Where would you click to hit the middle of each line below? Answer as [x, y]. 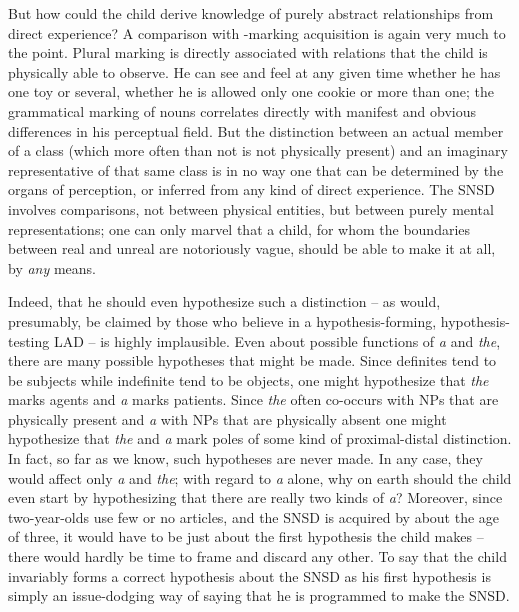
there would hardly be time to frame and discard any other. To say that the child [257, 556]
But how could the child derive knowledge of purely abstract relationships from [251, 13]
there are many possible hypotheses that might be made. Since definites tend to [252, 360]
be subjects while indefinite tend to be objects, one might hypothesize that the [248, 379]
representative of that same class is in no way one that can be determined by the [256, 169]
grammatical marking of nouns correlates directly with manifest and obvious [242, 110]
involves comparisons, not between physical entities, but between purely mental [251, 208]
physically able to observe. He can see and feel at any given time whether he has [254, 71]
